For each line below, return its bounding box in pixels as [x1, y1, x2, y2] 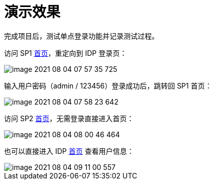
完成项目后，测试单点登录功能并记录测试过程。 [4, 31, 159, 40]
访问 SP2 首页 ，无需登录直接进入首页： [4, 114, 134, 123]
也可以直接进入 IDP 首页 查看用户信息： [4, 146, 134, 155]
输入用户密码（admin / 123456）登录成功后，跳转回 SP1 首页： [4, 81, 212, 90]
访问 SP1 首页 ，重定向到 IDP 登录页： [4, 48, 127, 57]
